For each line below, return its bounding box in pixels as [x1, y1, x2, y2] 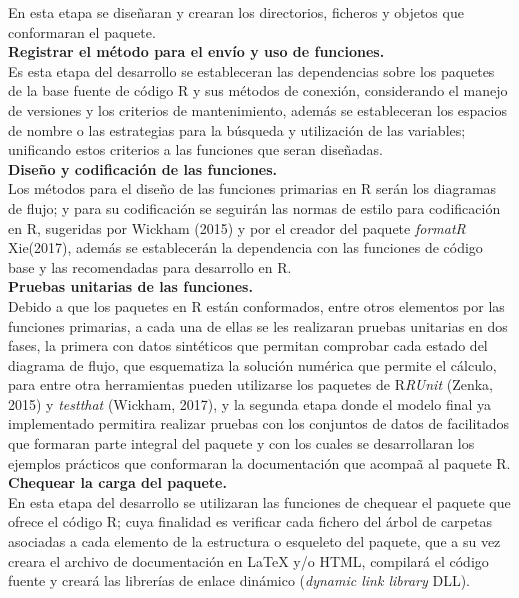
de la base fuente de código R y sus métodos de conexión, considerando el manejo [8, 80, 508, 101]
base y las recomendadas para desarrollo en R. [8, 256, 292, 277]
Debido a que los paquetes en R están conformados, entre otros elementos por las [8, 295, 505, 316]
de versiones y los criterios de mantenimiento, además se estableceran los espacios [8, 99, 507, 120]
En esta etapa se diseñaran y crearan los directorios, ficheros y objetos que [8, 2, 464, 22]
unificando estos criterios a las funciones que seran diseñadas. [8, 139, 383, 160]
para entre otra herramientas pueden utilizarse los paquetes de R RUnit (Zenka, [8, 374, 494, 395]
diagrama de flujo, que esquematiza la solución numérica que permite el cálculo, [8, 354, 497, 375]
